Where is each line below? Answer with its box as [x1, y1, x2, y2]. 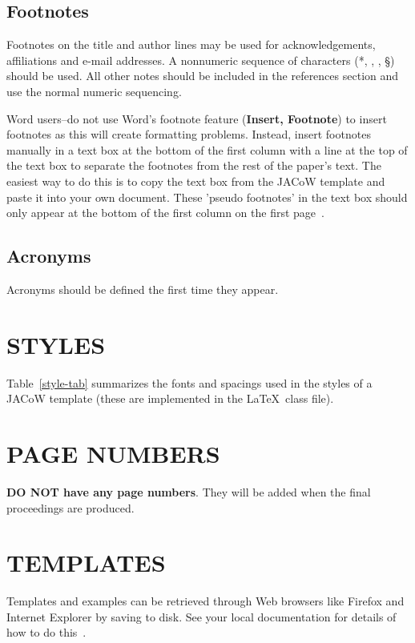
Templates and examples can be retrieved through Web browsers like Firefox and [6, 593, 405, 609]
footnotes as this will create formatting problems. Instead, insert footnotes [6, 126, 371, 143]
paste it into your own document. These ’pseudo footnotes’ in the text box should [6, 188, 408, 205]
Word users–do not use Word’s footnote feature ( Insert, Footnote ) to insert [6, 110, 387, 127]
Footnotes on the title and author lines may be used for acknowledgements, [6, 36, 376, 53]
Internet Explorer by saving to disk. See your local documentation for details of [6, 608, 397, 625]
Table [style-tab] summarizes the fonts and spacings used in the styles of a [6, 374, 373, 391]
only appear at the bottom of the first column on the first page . [6, 204, 324, 221]
